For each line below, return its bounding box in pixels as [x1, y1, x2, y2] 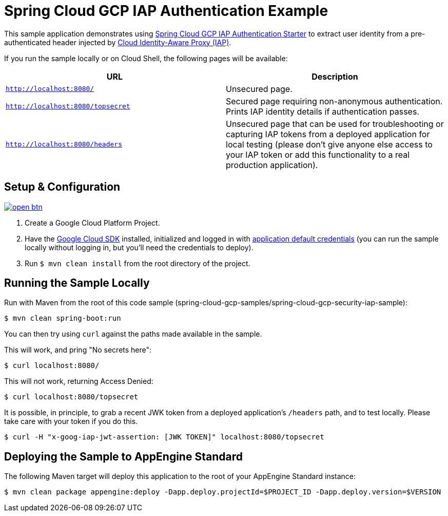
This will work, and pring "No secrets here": [4, 345, 152, 355]
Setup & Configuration [4, 180, 121, 194]
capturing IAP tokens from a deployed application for [226, 128, 430, 139]
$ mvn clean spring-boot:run [4, 314, 121, 323]
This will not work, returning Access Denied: [4, 377, 153, 386]
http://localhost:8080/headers [6, 140, 122, 149]
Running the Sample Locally [4, 277, 150, 290]
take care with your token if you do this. [4, 417, 138, 426]
